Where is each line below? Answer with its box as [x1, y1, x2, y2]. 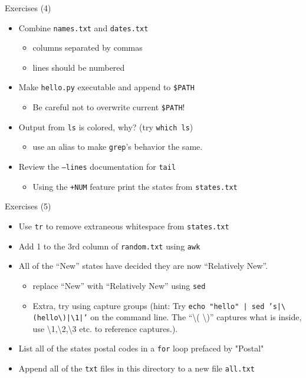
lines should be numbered [32, 61, 125, 73]
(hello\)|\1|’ [32, 314, 88, 323]
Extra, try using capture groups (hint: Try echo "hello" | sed [32, 299, 265, 311]
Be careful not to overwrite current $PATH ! [32, 101, 185, 113]
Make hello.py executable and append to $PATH [18, 81, 195, 93]
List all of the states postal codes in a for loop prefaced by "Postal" [18, 342, 264, 354]
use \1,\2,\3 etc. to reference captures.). [32, 322, 178, 334]
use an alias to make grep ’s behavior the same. [32, 140, 203, 153]
